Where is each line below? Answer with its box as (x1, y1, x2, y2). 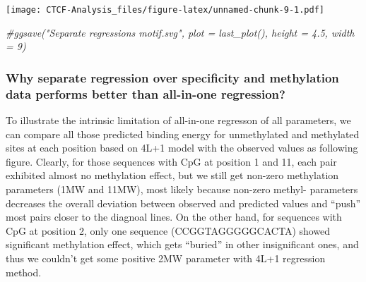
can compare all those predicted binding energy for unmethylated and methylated (6, 126, 360, 141)
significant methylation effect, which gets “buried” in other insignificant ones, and (6, 237, 359, 252)
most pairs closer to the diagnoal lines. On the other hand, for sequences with (6, 209, 342, 224)
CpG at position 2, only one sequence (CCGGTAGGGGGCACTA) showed (6, 223, 331, 238)
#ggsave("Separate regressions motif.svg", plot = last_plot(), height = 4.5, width (6, 25, 355, 39)
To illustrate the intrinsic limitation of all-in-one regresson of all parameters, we (6, 112, 351, 127)
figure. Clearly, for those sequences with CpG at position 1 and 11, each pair (6, 154, 337, 168)
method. (6, 264, 42, 279)
